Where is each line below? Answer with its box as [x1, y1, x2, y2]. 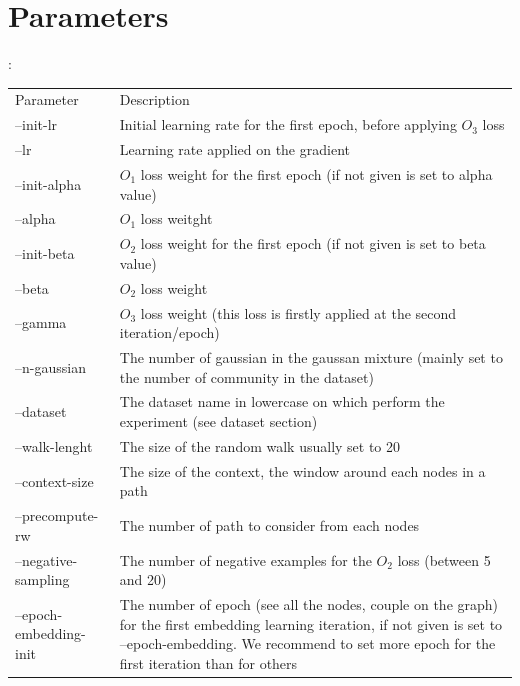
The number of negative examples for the [119, 549, 372, 570]
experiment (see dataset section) [119, 411, 318, 432]
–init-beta [15, 243, 75, 264]
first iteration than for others [119, 652, 298, 673]
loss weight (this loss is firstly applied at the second [140, 302, 457, 323]
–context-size [15, 470, 94, 491]
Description [119, 89, 190, 110]
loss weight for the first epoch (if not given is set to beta [140, 233, 486, 254]
